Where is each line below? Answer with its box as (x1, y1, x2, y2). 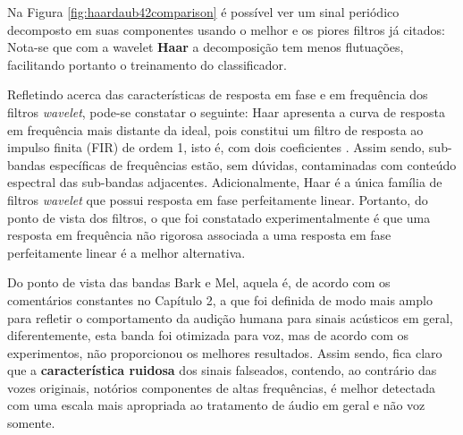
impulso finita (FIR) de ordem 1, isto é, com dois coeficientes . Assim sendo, (7, 138, 425, 157)
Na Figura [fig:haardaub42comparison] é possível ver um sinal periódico (7, 3, 400, 21)
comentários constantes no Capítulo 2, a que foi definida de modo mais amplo (7, 290, 433, 309)
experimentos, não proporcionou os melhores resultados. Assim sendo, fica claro (7, 343, 442, 362)
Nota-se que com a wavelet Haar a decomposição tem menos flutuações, (7, 38, 404, 56)
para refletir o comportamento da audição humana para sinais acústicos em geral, (7, 308, 453, 327)
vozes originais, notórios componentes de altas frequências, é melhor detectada (7, 378, 435, 397)
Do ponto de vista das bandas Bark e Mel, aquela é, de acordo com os (7, 273, 391, 292)
